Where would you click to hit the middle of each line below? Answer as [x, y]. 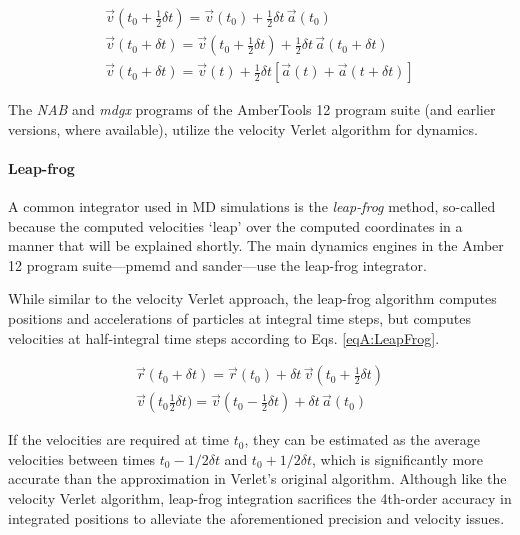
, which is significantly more [397, 458]
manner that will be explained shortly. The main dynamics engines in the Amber [256, 245]
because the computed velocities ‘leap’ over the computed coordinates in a [235, 225]
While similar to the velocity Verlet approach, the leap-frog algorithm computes [252, 298]
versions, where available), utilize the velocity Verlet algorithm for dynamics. [243, 128]
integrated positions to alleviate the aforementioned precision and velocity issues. [256, 517]
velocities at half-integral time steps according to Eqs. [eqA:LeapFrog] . [224, 337]
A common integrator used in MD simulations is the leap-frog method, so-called [252, 206]
